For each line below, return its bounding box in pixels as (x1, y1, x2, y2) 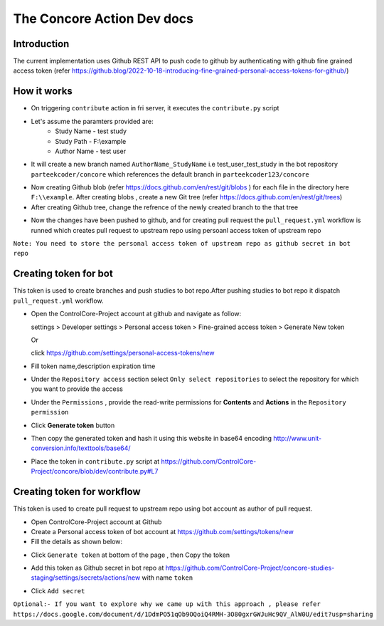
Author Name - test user (55, 147, 127, 155)
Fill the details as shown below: (31, 538, 123, 546)
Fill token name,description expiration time (31, 362, 156, 370)
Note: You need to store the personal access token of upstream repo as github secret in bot (13, 239, 351, 248)
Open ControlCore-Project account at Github (31, 517, 162, 526)
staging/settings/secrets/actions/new (31, 573, 141, 582)
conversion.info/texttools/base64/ (31, 444, 131, 452)
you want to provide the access (31, 385, 124, 393)
